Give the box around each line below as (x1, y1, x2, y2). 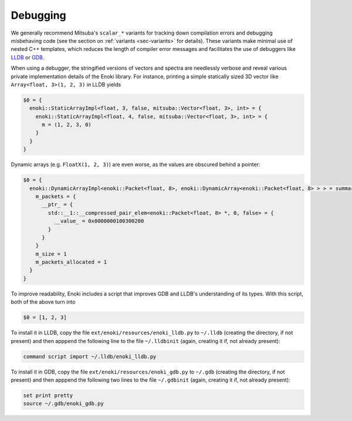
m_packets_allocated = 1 (35, 259, 107, 266)
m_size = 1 (35, 250, 67, 257)
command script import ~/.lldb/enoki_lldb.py (23, 353, 157, 360)
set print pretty (23, 392, 73, 399)
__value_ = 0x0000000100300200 (53, 218, 144, 225)
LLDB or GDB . (11, 53, 45, 61)
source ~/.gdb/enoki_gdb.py (23, 400, 104, 407)
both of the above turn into (11, 298, 76, 305)
